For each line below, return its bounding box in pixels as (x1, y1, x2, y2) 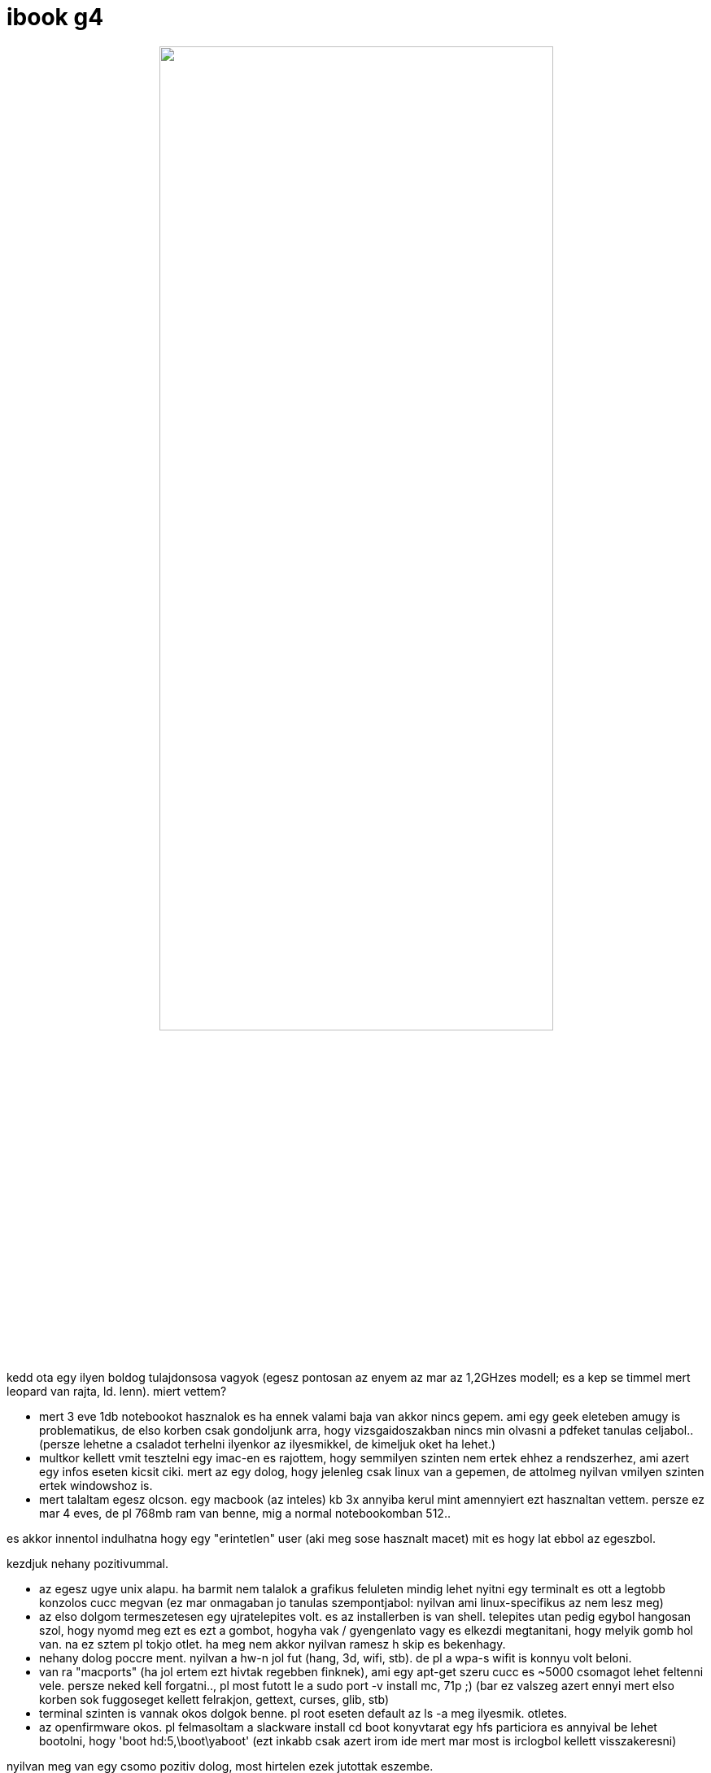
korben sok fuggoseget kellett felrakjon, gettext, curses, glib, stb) (39, 1692, 390, 1706)
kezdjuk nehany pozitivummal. (7, 1556, 168, 1570)
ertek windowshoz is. (39, 1478, 153, 1492)
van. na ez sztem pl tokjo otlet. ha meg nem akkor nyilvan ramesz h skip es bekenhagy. (39, 1636, 506, 1651)
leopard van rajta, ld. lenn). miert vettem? (7, 1383, 227, 1398)
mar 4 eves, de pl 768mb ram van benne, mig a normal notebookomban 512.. (39, 1505, 451, 1520)
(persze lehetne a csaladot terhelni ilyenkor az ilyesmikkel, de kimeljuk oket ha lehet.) (39, 1436, 496, 1451)
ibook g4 (7, 3, 104, 31)
